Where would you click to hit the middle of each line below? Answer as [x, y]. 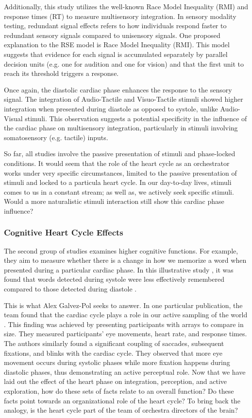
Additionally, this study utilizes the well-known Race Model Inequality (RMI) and [126, 6]
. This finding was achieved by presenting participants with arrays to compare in [124, 324]
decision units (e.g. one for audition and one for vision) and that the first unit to [124, 64]
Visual [13, 118]
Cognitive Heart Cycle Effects [64, 232]
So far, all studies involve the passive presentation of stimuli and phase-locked [120, 154]
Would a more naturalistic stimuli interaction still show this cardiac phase [114, 201]
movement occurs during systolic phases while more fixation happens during [117, 362]
